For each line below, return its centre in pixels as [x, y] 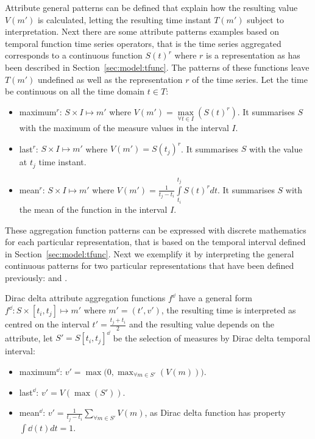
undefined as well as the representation [110, 79]
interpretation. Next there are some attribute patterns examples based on [142, 31]
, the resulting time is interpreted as [228, 310]
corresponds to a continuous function [74, 55]
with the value [276, 148]
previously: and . [36, 277]
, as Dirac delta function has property [215, 412]
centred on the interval [47, 324]
